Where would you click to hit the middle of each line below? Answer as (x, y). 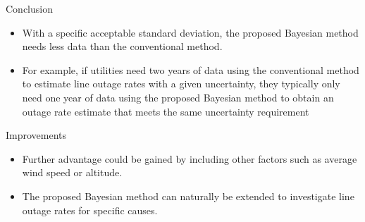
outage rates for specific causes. (90, 210)
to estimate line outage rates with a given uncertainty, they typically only (181, 84)
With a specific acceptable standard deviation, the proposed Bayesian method (190, 32)
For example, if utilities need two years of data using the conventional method (191, 69)
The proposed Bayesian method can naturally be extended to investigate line (188, 196)
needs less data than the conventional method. (122, 46)
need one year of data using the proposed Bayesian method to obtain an (178, 97)
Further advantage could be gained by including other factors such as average (190, 158)
